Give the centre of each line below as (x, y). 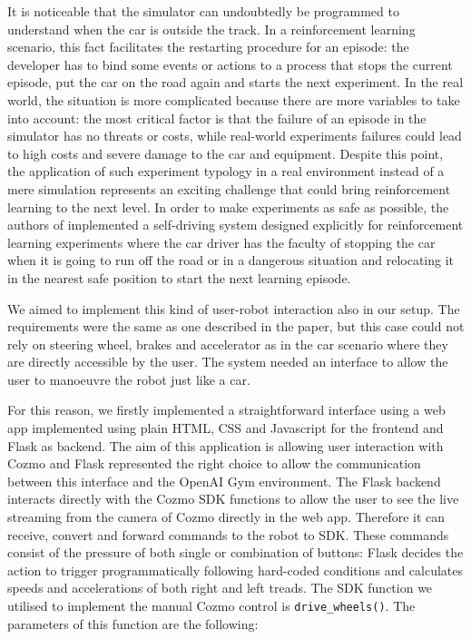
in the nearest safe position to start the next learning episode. (179, 277)
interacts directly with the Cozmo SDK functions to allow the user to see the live (233, 499)
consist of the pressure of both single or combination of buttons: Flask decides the (235, 552)
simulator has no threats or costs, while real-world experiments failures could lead (235, 136)
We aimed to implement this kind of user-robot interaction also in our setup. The (234, 308)
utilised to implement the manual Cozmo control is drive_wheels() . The (211, 605)
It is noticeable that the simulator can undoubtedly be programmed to (203, 11)
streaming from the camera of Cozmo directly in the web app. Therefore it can (226, 517)
